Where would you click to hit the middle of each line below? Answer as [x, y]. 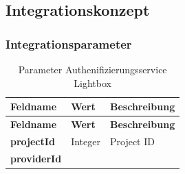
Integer [86, 141]
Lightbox [92, 83]
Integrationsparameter [69, 43]
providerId [36, 158]
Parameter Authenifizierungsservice [92, 69]
